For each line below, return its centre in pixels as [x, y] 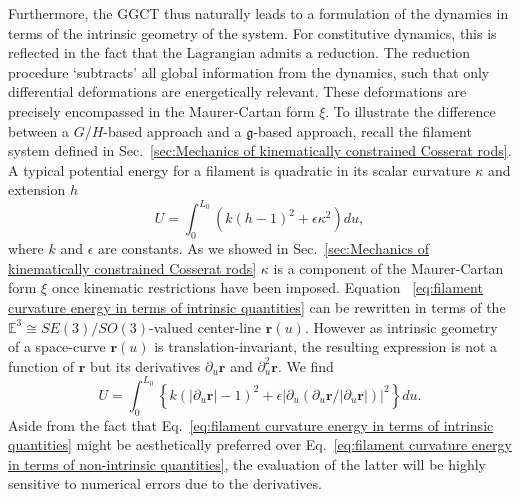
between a [39, 130]
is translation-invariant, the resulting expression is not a [326, 346]
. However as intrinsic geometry [401, 326]
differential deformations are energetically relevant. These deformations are [237, 91]
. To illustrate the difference [410, 110]
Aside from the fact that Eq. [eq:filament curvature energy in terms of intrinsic [251, 424]
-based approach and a [172, 130]
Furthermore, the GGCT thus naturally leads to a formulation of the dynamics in [258, 13]
